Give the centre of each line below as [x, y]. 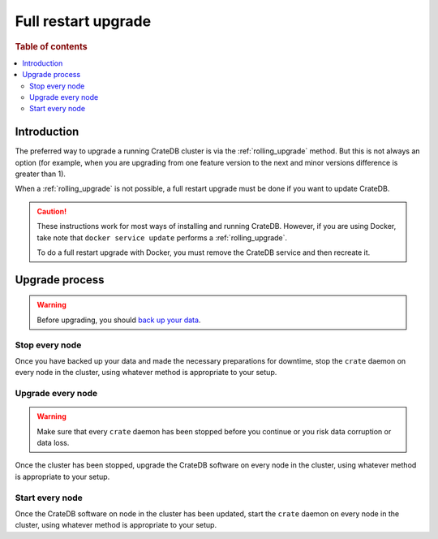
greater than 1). [41, 174]
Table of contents [52, 46]
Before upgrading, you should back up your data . [119, 320]
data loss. [53, 443]
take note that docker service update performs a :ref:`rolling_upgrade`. [162, 237]
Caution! [52, 211]
